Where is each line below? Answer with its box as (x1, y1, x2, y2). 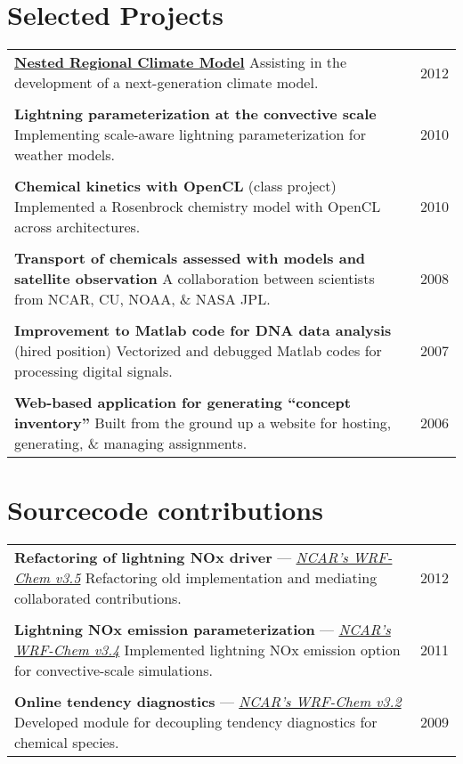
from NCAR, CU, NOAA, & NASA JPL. (14, 289, 271, 310)
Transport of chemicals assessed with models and (14, 248, 366, 269)
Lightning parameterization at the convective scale (14, 103, 377, 125)
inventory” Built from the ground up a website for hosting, (14, 412, 392, 434)
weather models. (14, 144, 116, 166)
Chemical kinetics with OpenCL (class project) (14, 175, 337, 197)
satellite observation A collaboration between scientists (14, 268, 375, 289)
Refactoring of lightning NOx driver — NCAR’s (14, 547, 348, 568)
